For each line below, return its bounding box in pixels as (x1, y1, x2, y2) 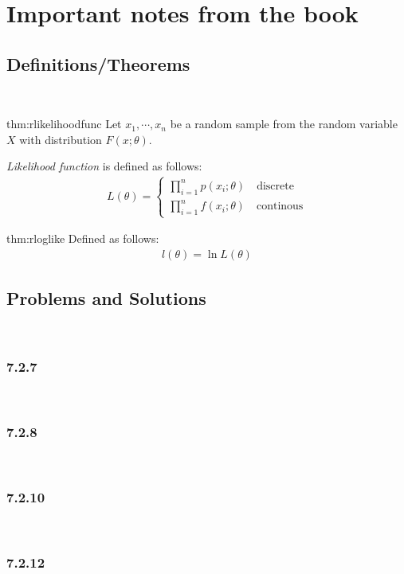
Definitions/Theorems (6, 51, 190, 76)
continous (256, 201, 304, 213)
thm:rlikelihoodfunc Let (6, 115, 122, 132)
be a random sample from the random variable (170, 115, 398, 132)
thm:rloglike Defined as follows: (6, 230, 159, 247)
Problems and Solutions (6, 286, 206, 310)
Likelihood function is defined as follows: (6, 158, 202, 174)
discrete (257, 180, 294, 192)
